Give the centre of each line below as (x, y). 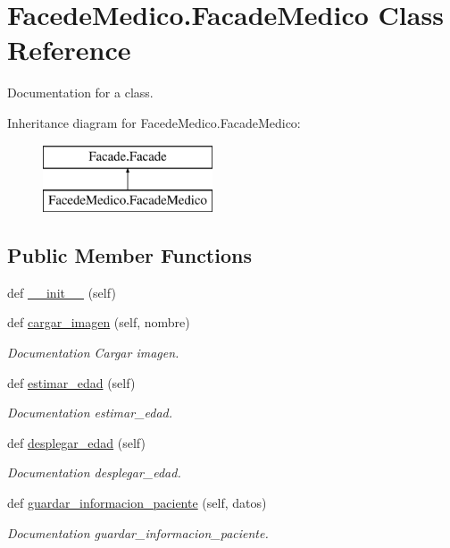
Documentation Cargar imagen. (93, 353)
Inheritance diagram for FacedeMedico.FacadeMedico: (154, 122)
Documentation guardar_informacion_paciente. (138, 532)
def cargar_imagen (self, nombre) (99, 322)
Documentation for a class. (80, 93)
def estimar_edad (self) (71, 382)
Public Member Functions (129, 255)
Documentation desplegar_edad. (94, 472)
